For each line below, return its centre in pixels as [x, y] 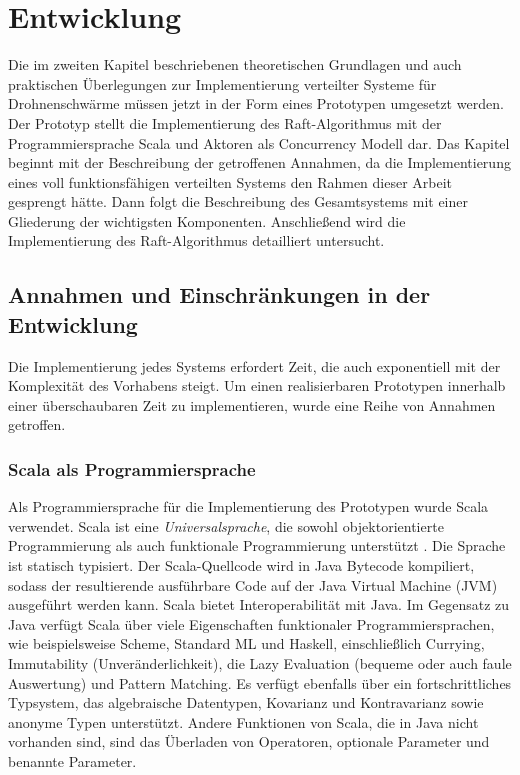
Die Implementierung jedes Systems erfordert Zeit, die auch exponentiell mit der [254, 365]
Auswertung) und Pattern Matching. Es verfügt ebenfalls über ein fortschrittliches [260, 682]
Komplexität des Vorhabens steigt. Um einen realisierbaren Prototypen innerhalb [257, 385]
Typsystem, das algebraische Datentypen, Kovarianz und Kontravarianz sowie [246, 702]
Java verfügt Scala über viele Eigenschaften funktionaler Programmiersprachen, [251, 623]
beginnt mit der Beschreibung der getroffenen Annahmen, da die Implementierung [259, 162]
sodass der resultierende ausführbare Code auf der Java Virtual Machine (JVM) [253, 584]
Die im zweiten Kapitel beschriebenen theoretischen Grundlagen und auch [235, 64]
